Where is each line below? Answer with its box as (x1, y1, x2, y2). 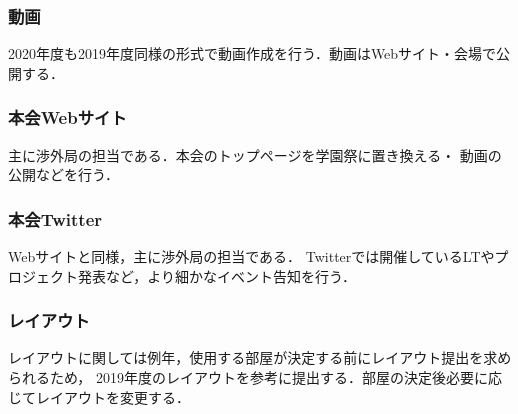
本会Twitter (8, 206, 103, 231)
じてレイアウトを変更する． (8, 386, 190, 407)
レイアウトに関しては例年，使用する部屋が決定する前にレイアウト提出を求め (8, 347, 512, 368)
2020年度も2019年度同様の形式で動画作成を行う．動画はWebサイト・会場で (8, 43, 497, 64)
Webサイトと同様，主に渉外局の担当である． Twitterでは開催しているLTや (8, 246, 495, 267)
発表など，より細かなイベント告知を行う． (77, 265, 356, 286)
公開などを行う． (8, 164, 119, 185)
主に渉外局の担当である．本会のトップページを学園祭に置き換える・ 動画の (8, 144, 502, 165)
